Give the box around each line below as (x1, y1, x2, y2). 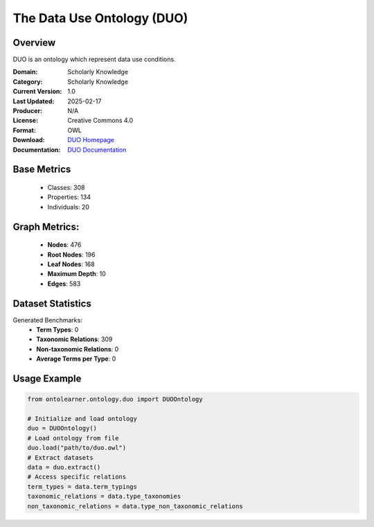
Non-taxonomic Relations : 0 (36, 345, 119, 353)
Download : (12, 136, 45, 144)
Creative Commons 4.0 (67, 116, 134, 125)
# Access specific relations (27, 473, 127, 481)
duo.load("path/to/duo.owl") (27, 444, 127, 452)
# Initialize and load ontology (27, 415, 138, 422)
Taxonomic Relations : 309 (36, 335, 113, 343)
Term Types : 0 (36, 326, 79, 334)
